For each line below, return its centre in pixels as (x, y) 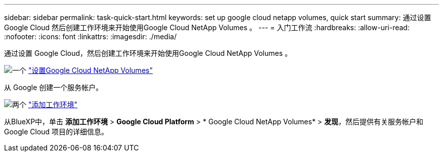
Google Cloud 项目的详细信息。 (56, 132)
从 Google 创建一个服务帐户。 (54, 87)
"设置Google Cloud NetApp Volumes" (90, 70)
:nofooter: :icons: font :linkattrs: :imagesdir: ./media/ (91, 36)
